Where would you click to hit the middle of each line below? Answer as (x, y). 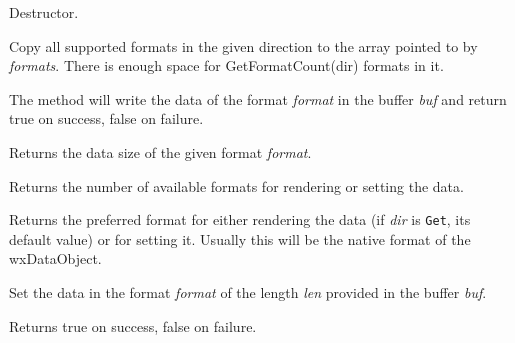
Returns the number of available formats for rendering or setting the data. (236, 185)
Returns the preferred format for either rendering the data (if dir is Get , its (240, 219)
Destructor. (44, 12)
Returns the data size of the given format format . (160, 151)
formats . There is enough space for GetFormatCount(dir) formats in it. (226, 65)
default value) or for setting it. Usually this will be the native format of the (240, 238)
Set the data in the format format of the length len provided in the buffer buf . (248, 292)
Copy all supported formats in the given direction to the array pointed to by (243, 45)
